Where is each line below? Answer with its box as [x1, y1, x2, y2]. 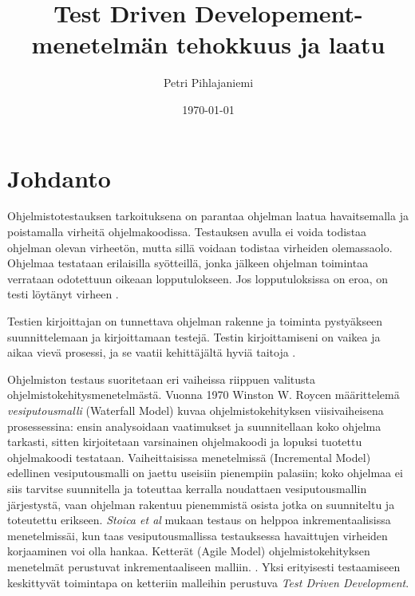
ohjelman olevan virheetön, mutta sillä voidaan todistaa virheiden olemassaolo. [7, 239, 393, 255]
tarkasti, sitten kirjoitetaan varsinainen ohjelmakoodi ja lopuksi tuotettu [7, 433, 362, 450]
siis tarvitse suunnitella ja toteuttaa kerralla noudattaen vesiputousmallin [7, 480, 367, 496]
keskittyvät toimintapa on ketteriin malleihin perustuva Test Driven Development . [7, 574, 409, 590]
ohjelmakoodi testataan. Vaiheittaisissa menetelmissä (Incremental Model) [7, 448, 371, 465]
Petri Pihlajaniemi [163, 74, 254, 91]
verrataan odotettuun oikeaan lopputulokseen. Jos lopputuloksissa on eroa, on [7, 270, 389, 286]
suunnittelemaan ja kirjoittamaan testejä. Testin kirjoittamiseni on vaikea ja [7, 328, 381, 345]
